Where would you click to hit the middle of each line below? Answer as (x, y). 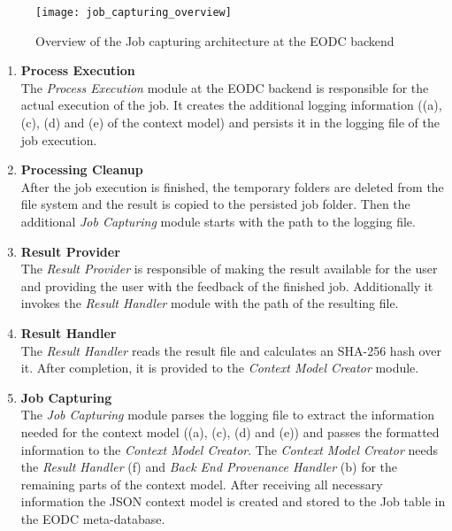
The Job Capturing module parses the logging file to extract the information (227, 415)
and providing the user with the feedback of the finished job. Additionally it (227, 285)
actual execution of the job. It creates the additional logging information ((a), (231, 105)
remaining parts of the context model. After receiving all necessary (202, 484)
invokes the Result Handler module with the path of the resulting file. (210, 303)
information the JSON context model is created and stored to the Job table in (233, 501)
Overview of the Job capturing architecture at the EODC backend (215, 40)
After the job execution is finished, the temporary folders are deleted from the (232, 186)
